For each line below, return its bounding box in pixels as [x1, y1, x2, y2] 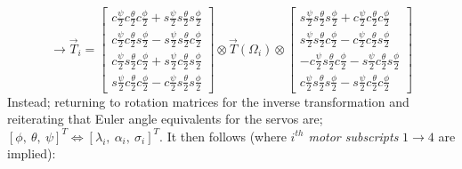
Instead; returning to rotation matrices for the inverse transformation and [7, 92, 409, 110]
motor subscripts [308, 126, 399, 145]
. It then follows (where [159, 126, 287, 145]
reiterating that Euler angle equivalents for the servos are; [7, 109, 323, 128]
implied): [7, 144, 56, 163]
